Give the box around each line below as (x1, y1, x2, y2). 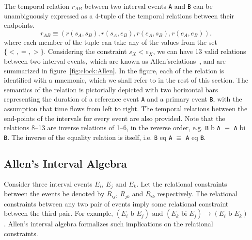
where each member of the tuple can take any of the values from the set (4, 36, 218, 47)
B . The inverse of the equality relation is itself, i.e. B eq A (4, 132, 173, 142)
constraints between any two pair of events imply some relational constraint (4, 198, 229, 208)
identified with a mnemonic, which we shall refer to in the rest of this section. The (4, 75, 248, 85)
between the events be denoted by (4, 189, 105, 199)
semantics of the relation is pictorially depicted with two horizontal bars (4, 84, 218, 94)
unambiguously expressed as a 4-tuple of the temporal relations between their (4, 10, 234, 20)
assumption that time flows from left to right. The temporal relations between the (4, 103, 248, 114)
